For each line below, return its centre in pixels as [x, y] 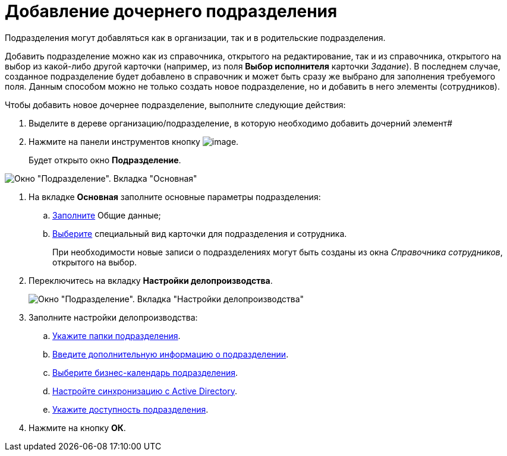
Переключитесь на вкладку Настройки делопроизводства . [151, 280]
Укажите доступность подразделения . [130, 409]
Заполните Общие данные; [107, 215]
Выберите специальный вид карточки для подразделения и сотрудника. [200, 233]
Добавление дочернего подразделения [171, 11]
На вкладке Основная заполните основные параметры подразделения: [175, 197]
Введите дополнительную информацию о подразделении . [171, 354]
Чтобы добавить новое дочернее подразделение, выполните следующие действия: [175, 104]
